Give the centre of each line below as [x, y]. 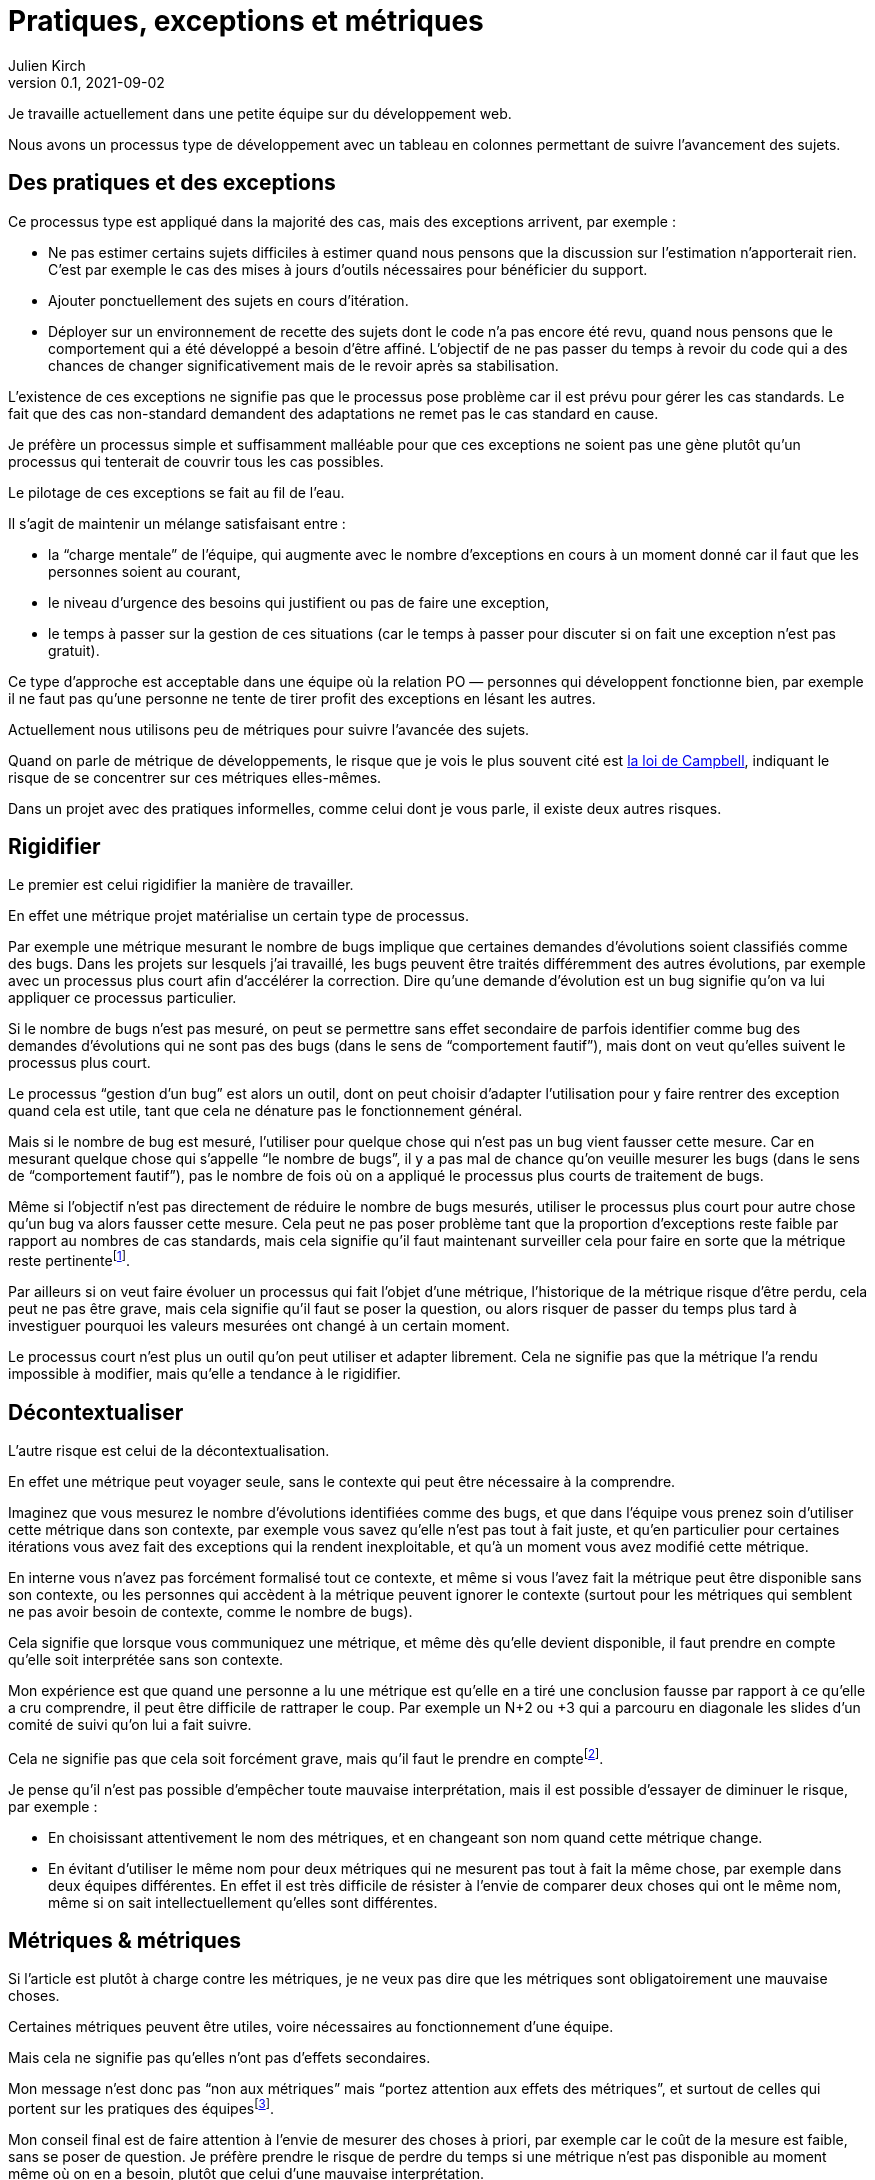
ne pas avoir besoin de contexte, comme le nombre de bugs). [210, 1611]
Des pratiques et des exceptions [172, 183]
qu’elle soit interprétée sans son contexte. [146, 1659]
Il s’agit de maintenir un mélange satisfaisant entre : [177, 523]
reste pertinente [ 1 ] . [69, 1259]
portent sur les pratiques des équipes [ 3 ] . [141, 2107]
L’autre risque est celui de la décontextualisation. [169, 1450]
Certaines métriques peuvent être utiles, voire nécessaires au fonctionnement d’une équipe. [311, 2027]
